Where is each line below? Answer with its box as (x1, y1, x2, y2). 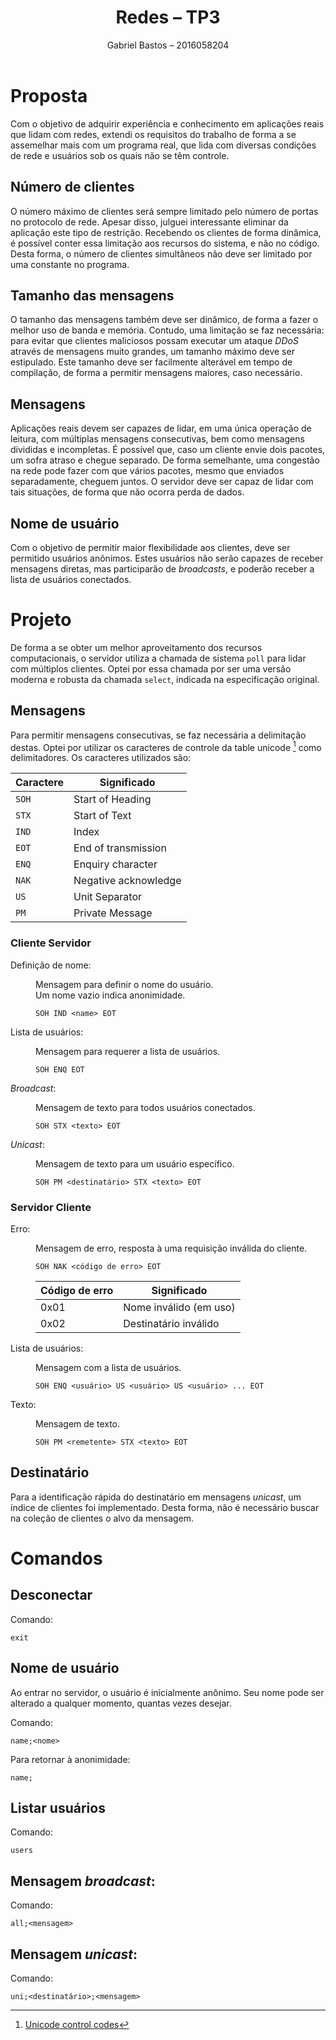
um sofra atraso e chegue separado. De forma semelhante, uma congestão (10, 454, 320, 466)
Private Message (73, 906, 153, 920)
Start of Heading (73, 792, 152, 806)
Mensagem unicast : (10, 1946, 138, 1963)
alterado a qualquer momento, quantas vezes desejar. (10, 1697, 232, 1709)
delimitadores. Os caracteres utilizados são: (10, 752, 192, 764)
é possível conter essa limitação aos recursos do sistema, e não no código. (10, 237, 320, 249)
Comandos (10, 1547, 103, 1570)
